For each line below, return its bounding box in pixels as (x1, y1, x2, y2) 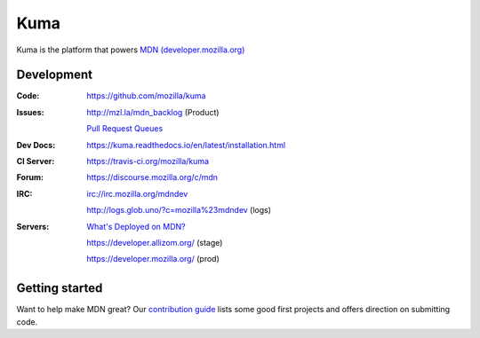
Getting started (16, 280, 103, 296)
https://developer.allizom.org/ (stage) (86, 237, 223, 248)
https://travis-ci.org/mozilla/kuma (86, 156, 209, 167)
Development (16, 67, 93, 83)
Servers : (16, 221, 50, 232)
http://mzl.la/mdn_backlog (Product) (86, 106, 220, 117)
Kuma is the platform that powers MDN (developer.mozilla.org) (16, 44, 245, 55)
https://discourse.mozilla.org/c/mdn (86, 172, 218, 183)
